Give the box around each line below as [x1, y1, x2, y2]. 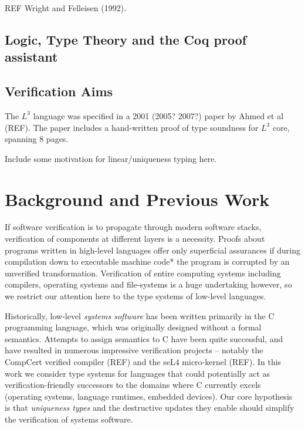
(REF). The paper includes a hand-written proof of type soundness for [5, 121, 259, 133]
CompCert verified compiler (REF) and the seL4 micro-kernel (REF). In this [5, 356, 282, 367]
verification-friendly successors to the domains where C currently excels [5, 379, 261, 391]
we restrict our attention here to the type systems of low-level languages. [5, 290, 266, 302]
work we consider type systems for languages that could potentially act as [5, 367, 270, 379]
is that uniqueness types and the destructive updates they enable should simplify [5, 401, 294, 414]
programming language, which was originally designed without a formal [5, 321, 262, 333]
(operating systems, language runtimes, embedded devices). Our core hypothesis [5, 390, 293, 402]
